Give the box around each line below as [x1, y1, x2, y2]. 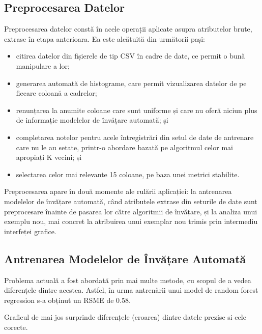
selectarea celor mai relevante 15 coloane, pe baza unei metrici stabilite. [16, 169, 240, 179]
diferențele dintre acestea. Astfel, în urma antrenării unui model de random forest [4, 285, 258, 295]
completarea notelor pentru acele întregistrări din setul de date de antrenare [16, 131, 254, 142]
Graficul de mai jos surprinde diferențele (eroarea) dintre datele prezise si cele [4, 312, 246, 322]
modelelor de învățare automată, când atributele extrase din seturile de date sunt [4, 196, 257, 206]
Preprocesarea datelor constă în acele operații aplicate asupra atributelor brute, [4, 23, 252, 34]
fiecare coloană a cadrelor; [16, 88, 97, 98]
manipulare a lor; [16, 60, 70, 71]
